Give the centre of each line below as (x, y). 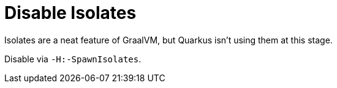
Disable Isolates (70, 13)
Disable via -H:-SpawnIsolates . (73, 59)
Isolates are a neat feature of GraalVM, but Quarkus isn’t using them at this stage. (168, 40)
